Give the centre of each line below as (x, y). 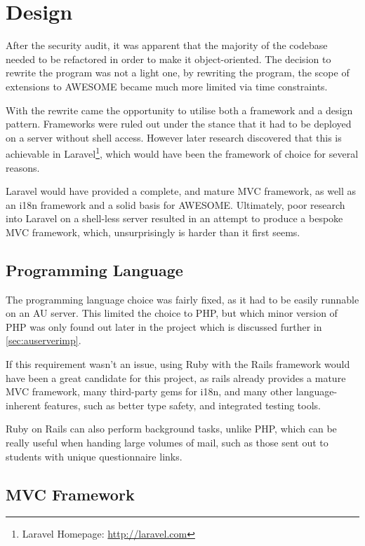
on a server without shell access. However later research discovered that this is (174, 137)
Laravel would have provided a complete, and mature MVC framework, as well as (181, 191)
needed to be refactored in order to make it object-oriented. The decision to (168, 59)
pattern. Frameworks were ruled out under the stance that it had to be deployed (179, 124)
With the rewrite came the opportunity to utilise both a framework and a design (179, 110)
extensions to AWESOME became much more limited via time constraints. (167, 86)
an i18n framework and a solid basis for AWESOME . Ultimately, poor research (175, 204)
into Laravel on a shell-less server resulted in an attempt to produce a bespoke (174, 218)
